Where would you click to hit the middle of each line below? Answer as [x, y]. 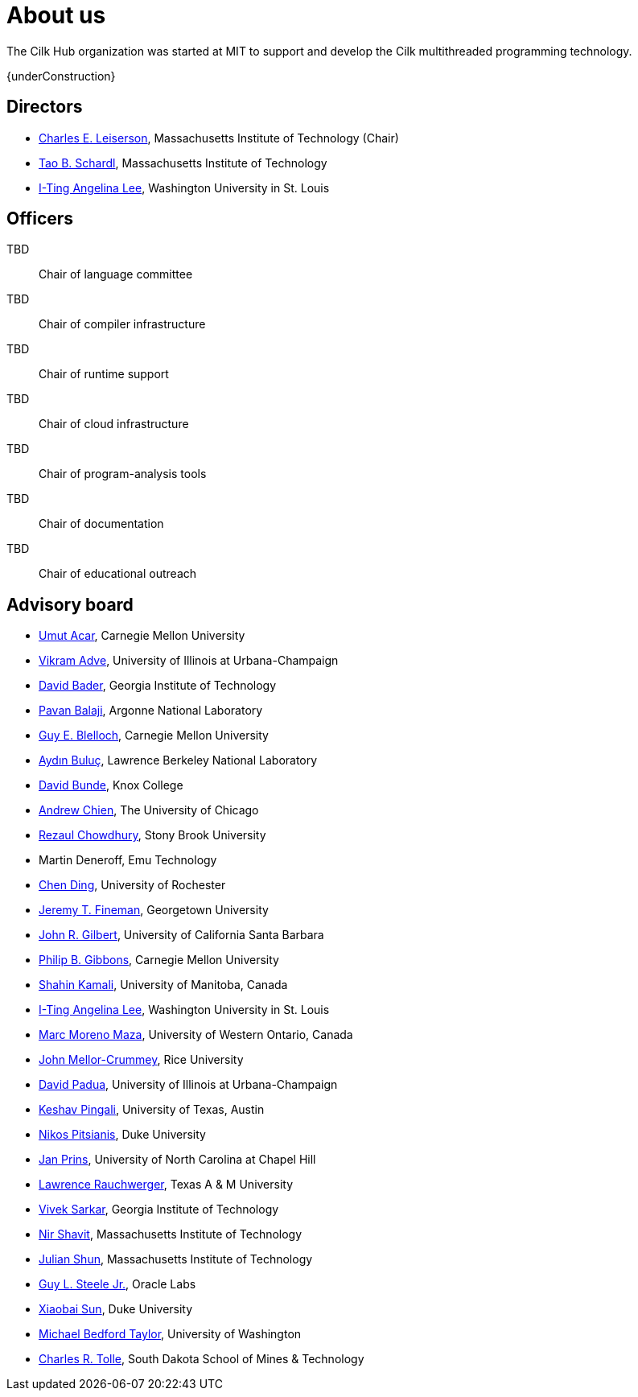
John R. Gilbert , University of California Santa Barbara [181, 935]
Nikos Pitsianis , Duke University [122, 1135]
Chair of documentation [101, 524]
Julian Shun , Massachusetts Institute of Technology [176, 1259]
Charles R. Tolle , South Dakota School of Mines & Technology [202, 1359]
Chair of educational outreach [118, 574]
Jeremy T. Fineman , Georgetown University [154, 910]
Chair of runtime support [104, 374]
